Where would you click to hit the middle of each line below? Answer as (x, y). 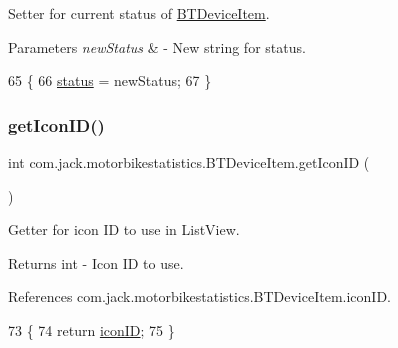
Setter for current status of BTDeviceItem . (139, 13)
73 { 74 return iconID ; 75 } (91, 329)
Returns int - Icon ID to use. (96, 262)
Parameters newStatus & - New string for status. (157, 46)
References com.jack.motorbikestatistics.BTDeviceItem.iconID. (199, 296)
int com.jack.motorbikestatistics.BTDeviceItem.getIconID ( (189, 162)
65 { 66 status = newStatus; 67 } (110, 80)
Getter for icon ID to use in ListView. (124, 229)
